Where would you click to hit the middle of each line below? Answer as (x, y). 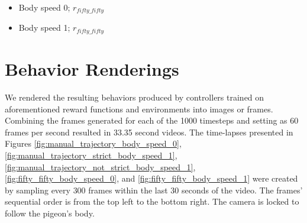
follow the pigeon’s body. (50, 213)
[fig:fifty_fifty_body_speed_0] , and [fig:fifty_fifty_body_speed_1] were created (151, 178)
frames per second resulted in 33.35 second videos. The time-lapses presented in (149, 132)
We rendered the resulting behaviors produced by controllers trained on (135, 97)
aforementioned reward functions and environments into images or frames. (139, 109)
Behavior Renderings (92, 69)
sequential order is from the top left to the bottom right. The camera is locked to (152, 201)
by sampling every (38, 190)
